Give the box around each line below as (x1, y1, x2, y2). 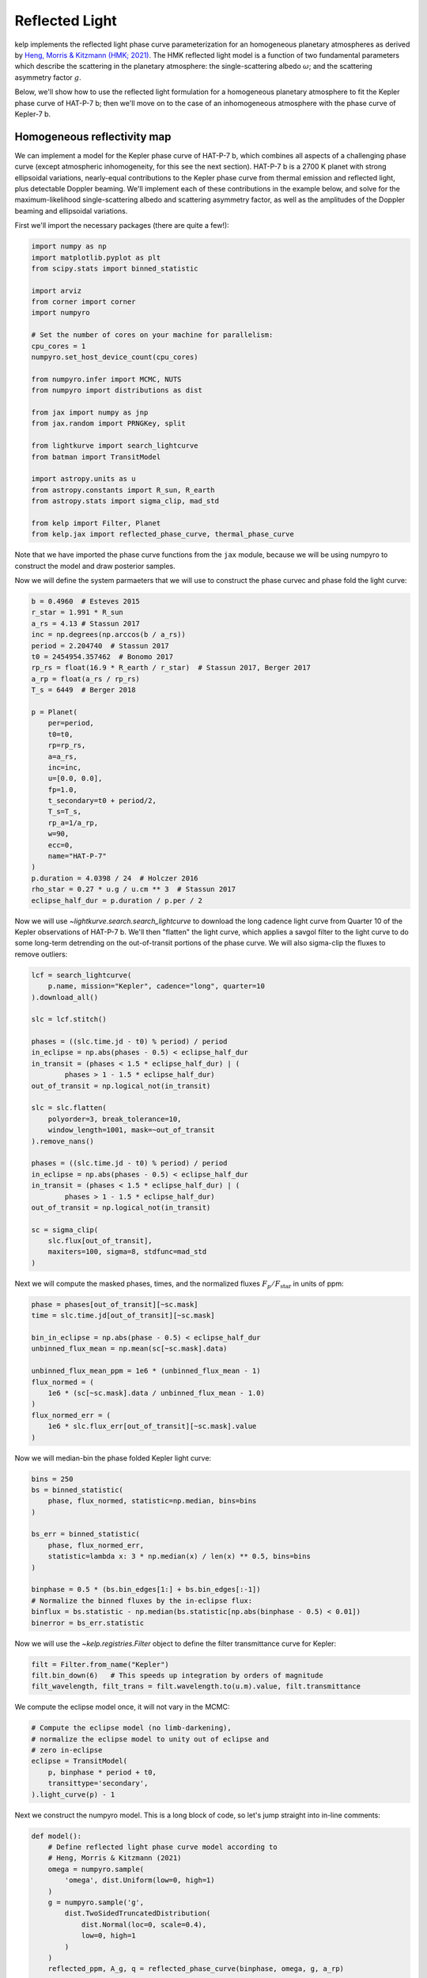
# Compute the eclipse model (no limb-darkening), (31, 1723, 232, 1733)
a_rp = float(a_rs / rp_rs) (31, 674, 140, 684)
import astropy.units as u (31, 475, 136, 483)
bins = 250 (31, 1474, 74, 1483)
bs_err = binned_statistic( (31, 1529, 140, 1539)
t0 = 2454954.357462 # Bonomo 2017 (31, 652, 174, 661)
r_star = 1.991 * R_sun (31, 608, 124, 617)
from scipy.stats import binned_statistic (31, 263, 198, 273)
